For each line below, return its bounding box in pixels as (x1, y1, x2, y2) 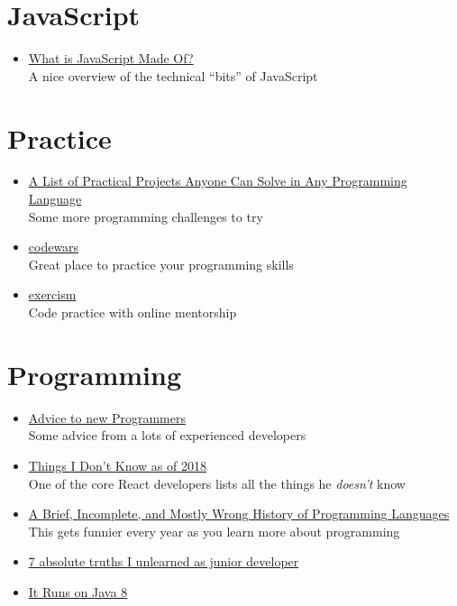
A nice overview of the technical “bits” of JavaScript (28, 66, 318, 85)
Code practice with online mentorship (28, 303, 237, 321)
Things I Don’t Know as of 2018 (28, 455, 206, 474)
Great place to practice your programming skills (28, 254, 294, 273)
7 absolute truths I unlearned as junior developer (28, 552, 299, 571)
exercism (28, 285, 77, 304)
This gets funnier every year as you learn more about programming (28, 521, 400, 540)
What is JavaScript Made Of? (28, 49, 194, 68)
